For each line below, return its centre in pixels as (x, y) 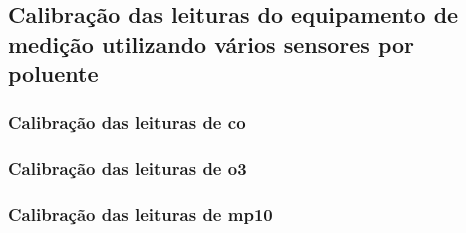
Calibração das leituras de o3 (127, 168)
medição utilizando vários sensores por (211, 43)
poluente (53, 73)
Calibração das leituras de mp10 (140, 214)
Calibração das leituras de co (127, 122)
